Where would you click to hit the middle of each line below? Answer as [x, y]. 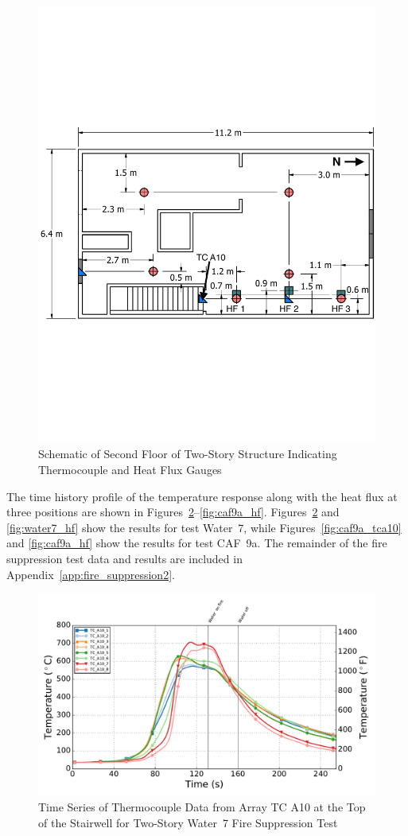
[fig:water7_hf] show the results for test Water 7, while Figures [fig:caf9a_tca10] [204, 527]
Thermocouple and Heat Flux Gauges [130, 470]
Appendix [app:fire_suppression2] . [91, 574]
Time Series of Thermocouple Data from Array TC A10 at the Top [202, 807]
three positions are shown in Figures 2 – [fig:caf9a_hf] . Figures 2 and [173, 512]
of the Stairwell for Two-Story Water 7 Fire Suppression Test [188, 822]
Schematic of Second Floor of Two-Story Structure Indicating [188, 454]
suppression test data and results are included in [124, 559]
